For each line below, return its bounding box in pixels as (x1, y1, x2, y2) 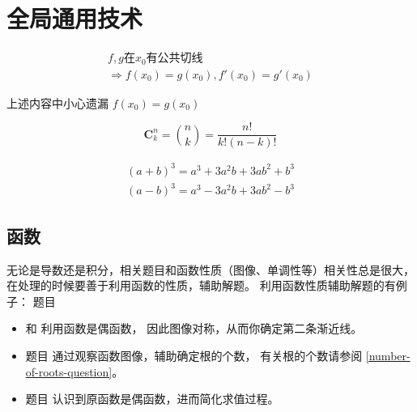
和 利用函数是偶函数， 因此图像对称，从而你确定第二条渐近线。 (25, 320, 363, 337)
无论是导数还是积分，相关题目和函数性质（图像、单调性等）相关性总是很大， (6, 261, 415, 278)
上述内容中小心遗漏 (6, 94, 109, 111)
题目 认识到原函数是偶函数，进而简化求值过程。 (25, 390, 279, 407)
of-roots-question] (25, 363, 113, 380)
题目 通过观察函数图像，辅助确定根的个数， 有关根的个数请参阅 (25, 346, 363, 363)
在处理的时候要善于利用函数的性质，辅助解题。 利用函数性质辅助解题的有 (6, 277, 396, 294)
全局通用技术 (6, 2, 143, 35)
